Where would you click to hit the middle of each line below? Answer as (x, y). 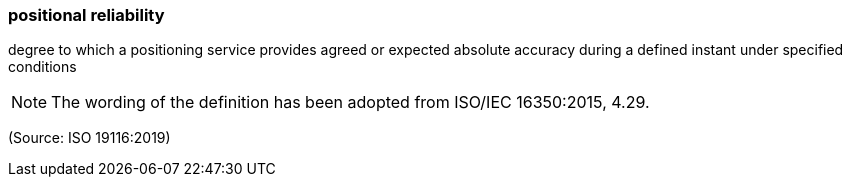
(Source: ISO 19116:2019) (89, 138)
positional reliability (86, 15)
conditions (42, 67)
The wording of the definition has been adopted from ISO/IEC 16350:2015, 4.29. (350, 102)
